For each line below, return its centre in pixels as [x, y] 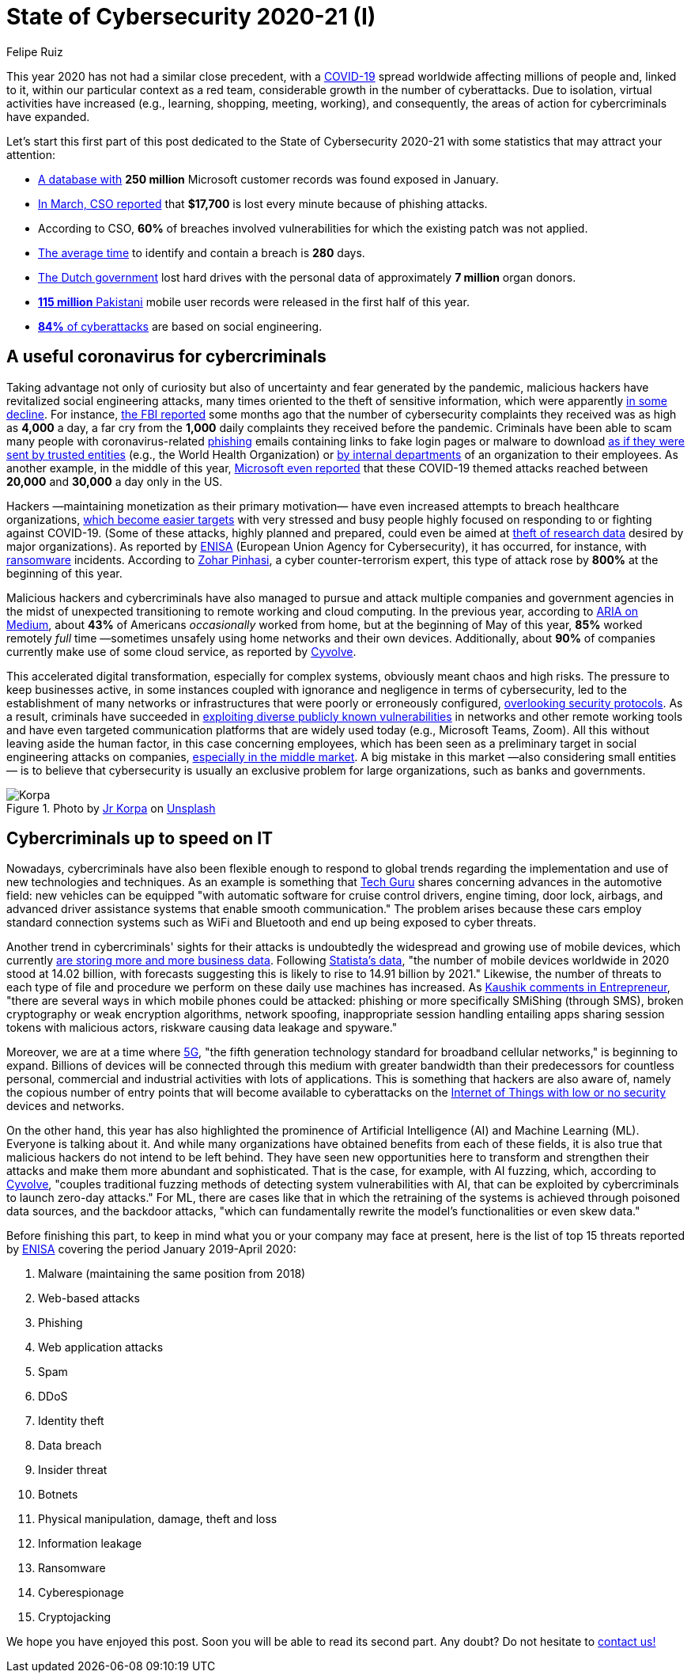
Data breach [70, 1446]
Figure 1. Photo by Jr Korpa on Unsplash [111, 808]
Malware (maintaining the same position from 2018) [172, 1274]
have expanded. [48, 116]
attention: [31, 154]
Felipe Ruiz [35, 51]
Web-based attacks [89, 1298]
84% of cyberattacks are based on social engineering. [180, 326]
